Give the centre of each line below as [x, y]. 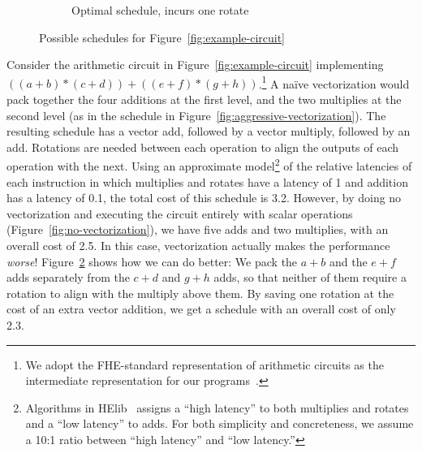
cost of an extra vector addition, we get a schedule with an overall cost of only [201, 309]
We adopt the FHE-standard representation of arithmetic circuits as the [205, 364]
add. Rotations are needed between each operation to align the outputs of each [203, 147]
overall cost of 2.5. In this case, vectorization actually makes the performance [198, 246]
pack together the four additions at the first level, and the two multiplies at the [204, 99]
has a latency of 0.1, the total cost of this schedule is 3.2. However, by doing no [204, 198]
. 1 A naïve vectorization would [334, 82]
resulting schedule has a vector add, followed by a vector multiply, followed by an [209, 131]
